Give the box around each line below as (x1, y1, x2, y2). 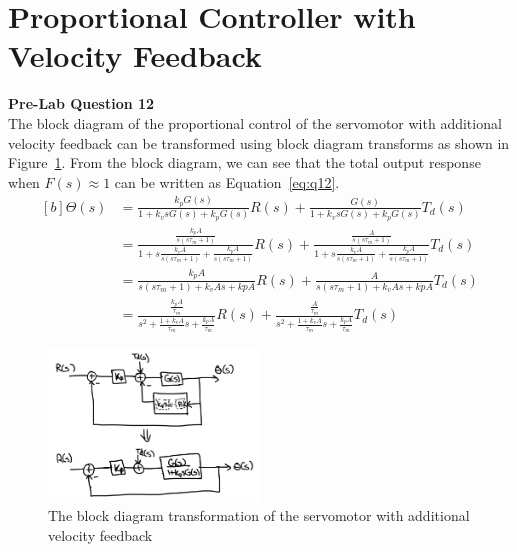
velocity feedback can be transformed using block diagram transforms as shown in (8, 132, 510, 153)
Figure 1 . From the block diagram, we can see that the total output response (8, 152, 481, 173)
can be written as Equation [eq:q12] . (114, 171, 340, 192)
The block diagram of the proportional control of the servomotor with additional (8, 112, 502, 133)
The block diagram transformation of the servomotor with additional (48, 505, 470, 526)
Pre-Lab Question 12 (8, 93, 155, 114)
